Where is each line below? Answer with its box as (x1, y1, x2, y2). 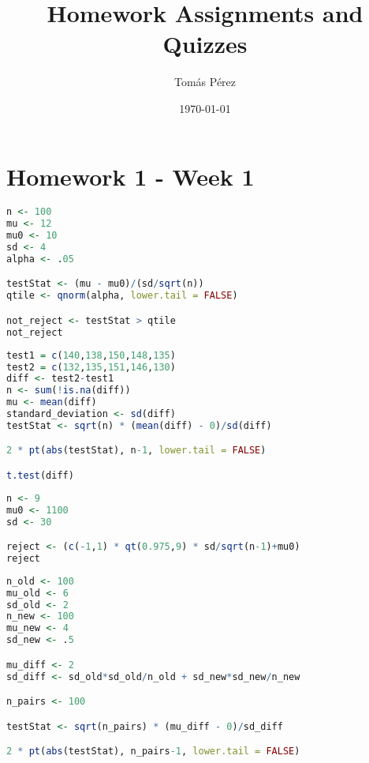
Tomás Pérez (173, 73, 237, 90)
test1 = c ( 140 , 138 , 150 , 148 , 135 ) (6, 349, 176, 361)
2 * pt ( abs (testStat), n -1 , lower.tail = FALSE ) (6, 445, 266, 457)
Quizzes (162, 28, 248, 60)
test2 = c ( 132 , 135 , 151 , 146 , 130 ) (6, 361, 176, 373)
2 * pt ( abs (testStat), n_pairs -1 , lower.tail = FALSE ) (6, 746, 300, 757)
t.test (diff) (6, 469, 74, 481)
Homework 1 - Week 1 (6, 160, 255, 192)
